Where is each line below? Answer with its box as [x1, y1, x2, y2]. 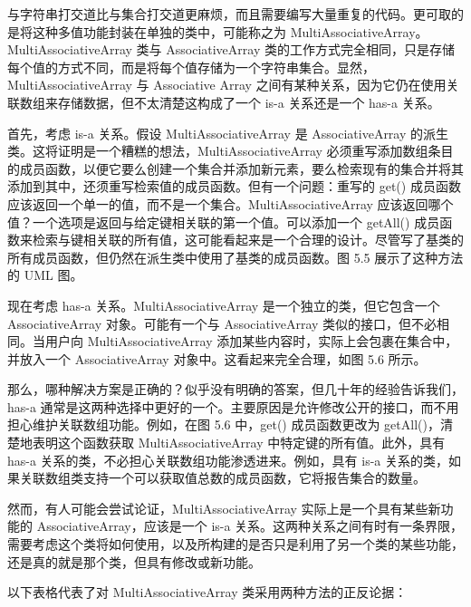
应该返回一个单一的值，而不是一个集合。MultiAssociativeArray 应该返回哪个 [7, 194, 454, 213]
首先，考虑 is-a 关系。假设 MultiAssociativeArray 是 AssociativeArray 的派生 [7, 123, 449, 142]
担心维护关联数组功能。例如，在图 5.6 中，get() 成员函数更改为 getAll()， [7, 415, 440, 434]
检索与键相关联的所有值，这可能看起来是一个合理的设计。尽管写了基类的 [32, 230, 464, 249]
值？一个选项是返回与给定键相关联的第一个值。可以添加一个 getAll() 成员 [7, 212, 440, 231]
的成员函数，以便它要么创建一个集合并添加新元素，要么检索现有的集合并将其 [7, 159, 464, 178]
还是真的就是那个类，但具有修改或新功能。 [7, 552, 261, 571]
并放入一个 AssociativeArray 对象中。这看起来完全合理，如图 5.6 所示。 [7, 349, 427, 368]
